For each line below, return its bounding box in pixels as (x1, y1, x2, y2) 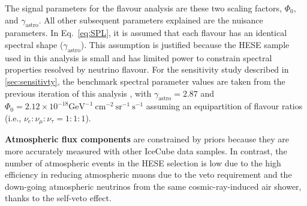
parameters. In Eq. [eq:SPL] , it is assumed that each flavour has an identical (5, 26, 287, 39)
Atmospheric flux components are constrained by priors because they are (5, 133, 290, 145)
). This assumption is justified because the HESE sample (80, 38, 290, 50)
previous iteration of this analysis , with (5, 86, 152, 99)
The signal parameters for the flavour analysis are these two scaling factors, (5, 2, 282, 14)
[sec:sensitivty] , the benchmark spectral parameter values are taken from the (5, 74, 285, 87)
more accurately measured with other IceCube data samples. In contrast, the (5, 145, 287, 157)
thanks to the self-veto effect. (5, 192, 112, 204)
